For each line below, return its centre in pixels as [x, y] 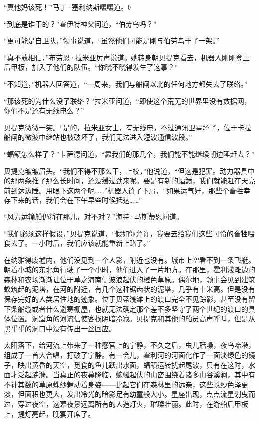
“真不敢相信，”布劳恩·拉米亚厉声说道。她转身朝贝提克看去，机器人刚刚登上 [127, 57]
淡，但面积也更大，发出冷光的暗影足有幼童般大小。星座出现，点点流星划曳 [126, 394]
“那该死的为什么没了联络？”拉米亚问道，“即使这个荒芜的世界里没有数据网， [128, 101]
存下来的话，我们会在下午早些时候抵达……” [73, 200]
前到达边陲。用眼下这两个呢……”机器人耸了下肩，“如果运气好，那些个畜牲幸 [127, 190]
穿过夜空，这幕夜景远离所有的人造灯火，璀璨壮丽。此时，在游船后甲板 [133, 404]
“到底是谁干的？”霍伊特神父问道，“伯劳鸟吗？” [80, 24]
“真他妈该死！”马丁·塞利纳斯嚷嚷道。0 [68, 7]
